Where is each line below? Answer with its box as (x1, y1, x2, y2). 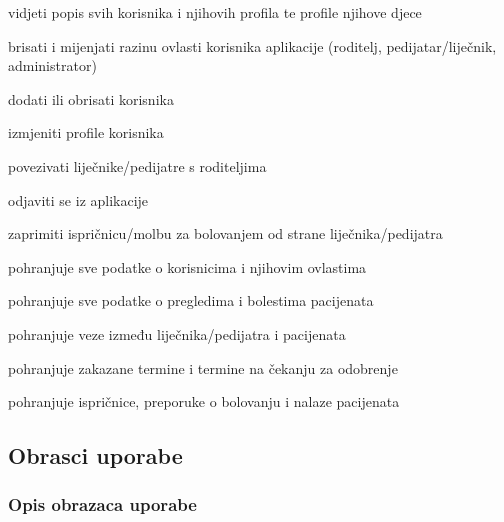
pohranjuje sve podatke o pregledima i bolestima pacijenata (8, 290, 374, 311)
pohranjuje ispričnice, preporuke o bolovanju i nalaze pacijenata (8, 391, 400, 412)
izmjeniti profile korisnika (8, 122, 164, 143)
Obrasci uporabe (8, 440, 183, 471)
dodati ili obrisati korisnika (8, 88, 174, 109)
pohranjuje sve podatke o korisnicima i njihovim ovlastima (8, 256, 367, 277)
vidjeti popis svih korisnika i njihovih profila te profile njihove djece (8, 2, 422, 22)
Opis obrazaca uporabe (8, 492, 197, 517)
